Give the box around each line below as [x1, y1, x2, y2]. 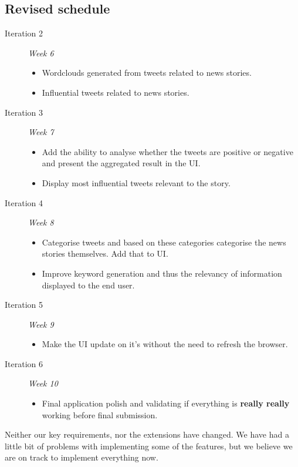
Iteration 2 [5, 27, 43, 39]
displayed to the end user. [42, 278, 135, 291]
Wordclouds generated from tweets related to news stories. [42, 66, 252, 79]
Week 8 [28, 216, 54, 229]
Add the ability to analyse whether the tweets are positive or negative [42, 145, 293, 157]
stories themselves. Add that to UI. [42, 247, 168, 260]
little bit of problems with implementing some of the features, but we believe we [5, 439, 293, 452]
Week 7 [28, 126, 54, 138]
